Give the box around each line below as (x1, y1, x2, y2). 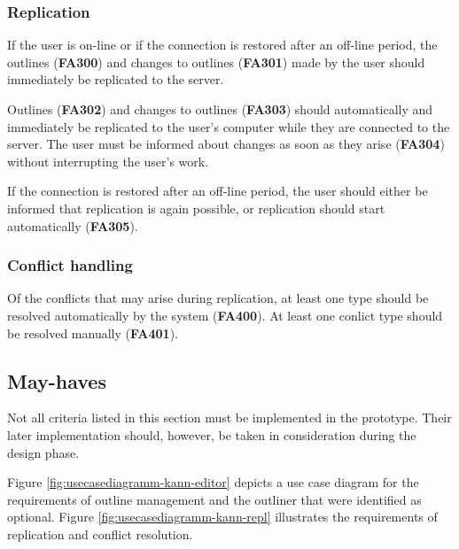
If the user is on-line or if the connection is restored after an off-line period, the (7, 35, 438, 54)
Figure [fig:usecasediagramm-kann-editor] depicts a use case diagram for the (7, 473, 419, 491)
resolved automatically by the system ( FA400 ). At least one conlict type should (7, 305, 443, 324)
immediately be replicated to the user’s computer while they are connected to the (7, 117, 450, 135)
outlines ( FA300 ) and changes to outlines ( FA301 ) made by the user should (7, 52, 425, 71)
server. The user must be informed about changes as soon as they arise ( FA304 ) (7, 135, 445, 153)
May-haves (7, 367, 106, 394)
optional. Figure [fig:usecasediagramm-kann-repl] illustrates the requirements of (7, 507, 438, 526)
